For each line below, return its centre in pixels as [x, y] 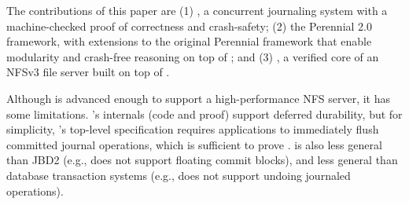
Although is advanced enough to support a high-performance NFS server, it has [199, 98]
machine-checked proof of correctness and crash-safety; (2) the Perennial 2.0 [189, 26]
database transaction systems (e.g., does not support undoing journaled [179, 175]
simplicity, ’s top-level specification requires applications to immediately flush [193, 129]
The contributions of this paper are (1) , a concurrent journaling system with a [197, 10]
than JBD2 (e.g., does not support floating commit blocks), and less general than [202, 160]
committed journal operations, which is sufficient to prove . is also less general [194, 144]
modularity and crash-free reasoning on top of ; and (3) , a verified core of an [193, 56]
